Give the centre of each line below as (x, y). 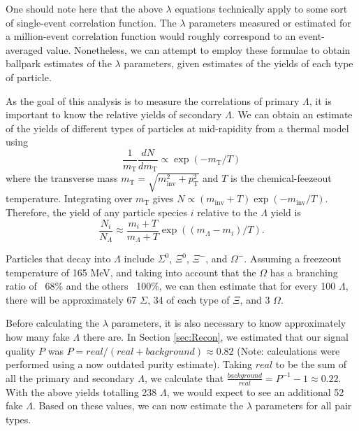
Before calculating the (53, 323)
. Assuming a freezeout (293, 259)
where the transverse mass (62, 178)
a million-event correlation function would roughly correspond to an (151, 36)
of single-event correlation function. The (91, 22)
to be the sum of (311, 364)
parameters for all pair (303, 405)
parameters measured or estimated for (270, 22)
